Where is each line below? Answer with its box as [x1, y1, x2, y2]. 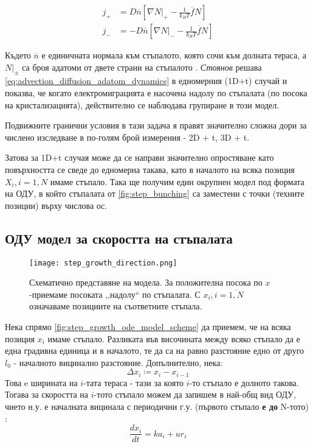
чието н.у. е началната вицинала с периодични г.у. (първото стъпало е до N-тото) [5, 400, 309, 413]
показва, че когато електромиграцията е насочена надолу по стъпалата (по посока [5, 86, 308, 99]
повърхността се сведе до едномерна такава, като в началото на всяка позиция [5, 163, 295, 176]
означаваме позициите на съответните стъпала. [29, 300, 202, 312]
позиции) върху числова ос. [5, 199, 108, 211]
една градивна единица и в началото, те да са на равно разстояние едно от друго [5, 344, 304, 357]
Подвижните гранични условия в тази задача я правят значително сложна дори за [5, 119, 307, 132]
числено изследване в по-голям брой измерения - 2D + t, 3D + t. [5, 130, 250, 143]
